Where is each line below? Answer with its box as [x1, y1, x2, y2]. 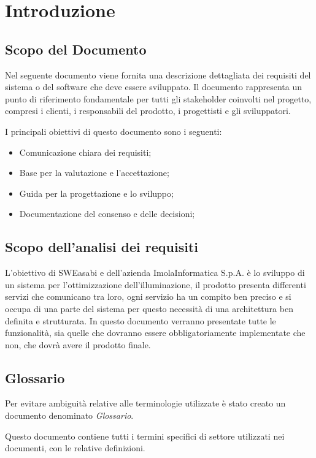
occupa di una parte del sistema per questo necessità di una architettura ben [5, 302, 293, 315]
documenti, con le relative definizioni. [5, 441, 145, 454]
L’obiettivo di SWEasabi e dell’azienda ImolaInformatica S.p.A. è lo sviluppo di [5, 266, 305, 279]
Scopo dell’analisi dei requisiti [5, 237, 199, 256]
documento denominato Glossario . [5, 409, 134, 422]
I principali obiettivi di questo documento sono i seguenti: [5, 124, 222, 137]
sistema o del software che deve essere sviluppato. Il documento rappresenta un [5, 80, 303, 93]
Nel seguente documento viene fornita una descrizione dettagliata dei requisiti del [5, 68, 311, 81]
